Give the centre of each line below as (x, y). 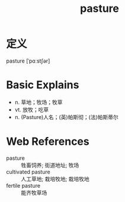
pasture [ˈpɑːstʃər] (28, 61)
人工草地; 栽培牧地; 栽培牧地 (55, 179)
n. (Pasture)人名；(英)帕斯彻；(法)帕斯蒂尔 (66, 117)
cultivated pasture (28, 172)
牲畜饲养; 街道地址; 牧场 (50, 165)
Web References (48, 142)
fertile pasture (23, 185)
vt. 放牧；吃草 (32, 110)
